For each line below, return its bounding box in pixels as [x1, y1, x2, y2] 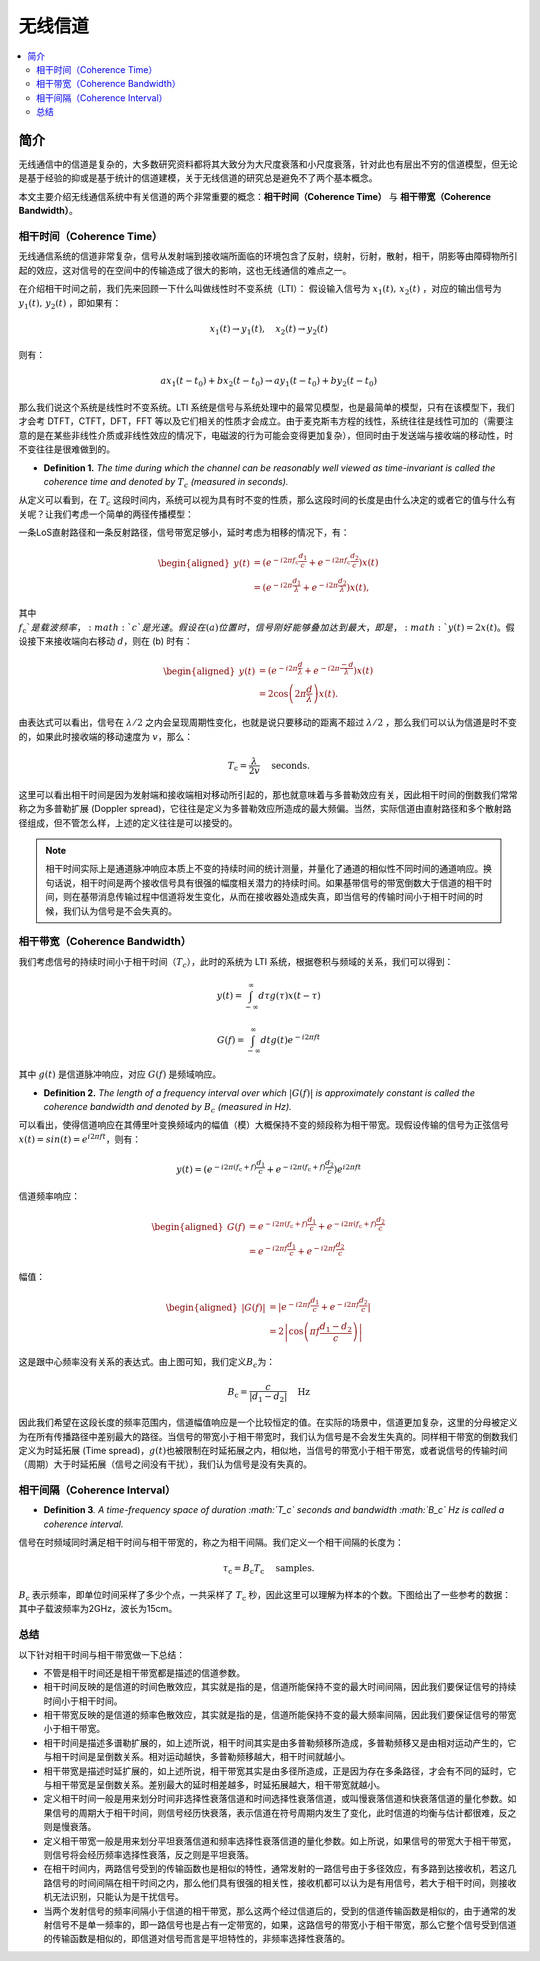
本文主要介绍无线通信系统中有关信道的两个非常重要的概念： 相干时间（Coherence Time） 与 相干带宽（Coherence [18, 190, 492, 202]
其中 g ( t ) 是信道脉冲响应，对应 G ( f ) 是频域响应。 [18, 1068, 222, 1080]
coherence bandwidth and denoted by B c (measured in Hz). [43, 1101, 292, 1115]
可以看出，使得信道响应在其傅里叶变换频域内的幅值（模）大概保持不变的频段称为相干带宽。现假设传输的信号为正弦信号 [18, 1119, 509, 1131]
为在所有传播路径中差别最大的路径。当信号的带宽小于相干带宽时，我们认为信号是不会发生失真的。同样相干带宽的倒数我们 [18, 1430, 518, 1442]
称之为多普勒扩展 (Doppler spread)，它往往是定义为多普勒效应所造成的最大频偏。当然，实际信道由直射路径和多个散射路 [18, 803, 512, 815]
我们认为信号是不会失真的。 [62, 905, 177, 917]
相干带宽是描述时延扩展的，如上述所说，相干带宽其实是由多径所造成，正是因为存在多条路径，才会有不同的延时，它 [43, 1765, 517, 1777]
